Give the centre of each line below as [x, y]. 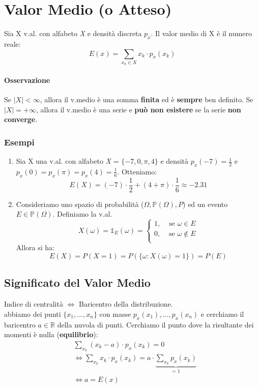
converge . [21, 119]
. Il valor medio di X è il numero [201, 33]
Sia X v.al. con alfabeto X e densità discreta [73, 33]
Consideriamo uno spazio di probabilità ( [80, 204]
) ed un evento [205, 204]
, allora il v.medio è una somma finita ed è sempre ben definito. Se [147, 99]
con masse [115, 314]
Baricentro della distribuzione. [126, 304]
